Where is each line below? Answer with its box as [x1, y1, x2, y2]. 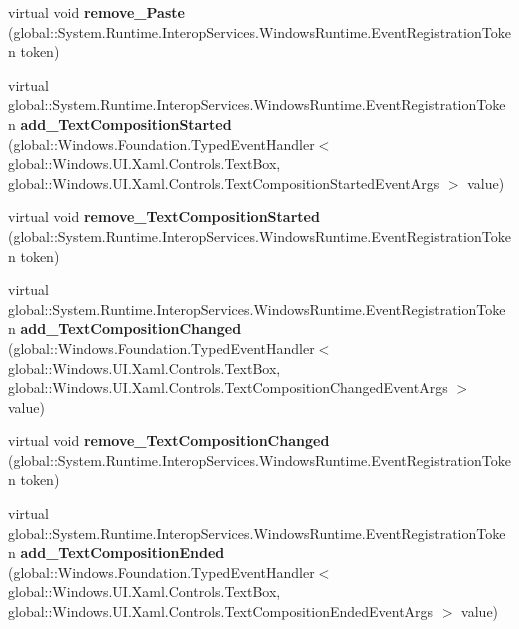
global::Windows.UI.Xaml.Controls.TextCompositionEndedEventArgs [8, 601, 434, 622]
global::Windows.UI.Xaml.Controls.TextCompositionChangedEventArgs [8, 377, 448, 398]
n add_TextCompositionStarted [8, 113, 232, 134]
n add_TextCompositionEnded [8, 542, 225, 563]
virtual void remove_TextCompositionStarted [8, 206, 320, 227]
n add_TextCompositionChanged [8, 318, 242, 339]
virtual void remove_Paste [8, 2, 185, 22]
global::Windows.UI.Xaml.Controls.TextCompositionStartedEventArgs [8, 172, 440, 193]
